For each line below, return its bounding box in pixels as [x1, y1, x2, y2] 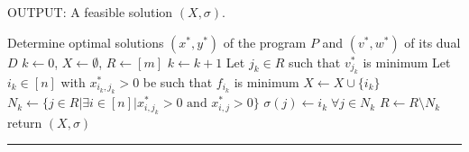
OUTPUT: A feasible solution [7, 3, 173, 21]
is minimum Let [363, 52, 451, 71]
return [7, 112, 42, 131]
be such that [143, 73, 213, 91]
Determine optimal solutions [7, 32, 164, 51]
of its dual [404, 32, 461, 51]
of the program [223, 32, 307, 51]
